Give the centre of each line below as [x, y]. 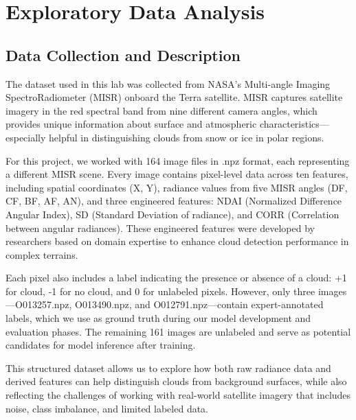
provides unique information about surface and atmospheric [131, 124]
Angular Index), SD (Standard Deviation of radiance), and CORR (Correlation [173, 214]
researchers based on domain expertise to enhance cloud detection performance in [177, 241]
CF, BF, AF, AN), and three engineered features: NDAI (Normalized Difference [174, 201]
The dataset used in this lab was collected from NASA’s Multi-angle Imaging [168, 83]
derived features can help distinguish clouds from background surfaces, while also [176, 381]
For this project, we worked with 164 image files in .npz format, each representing [178, 160]
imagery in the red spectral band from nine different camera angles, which [162, 110]
